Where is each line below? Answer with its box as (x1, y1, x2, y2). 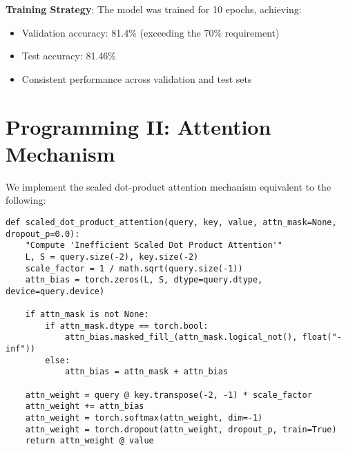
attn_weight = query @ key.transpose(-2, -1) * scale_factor (25, 390, 312, 400)
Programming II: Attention (6, 112, 271, 140)
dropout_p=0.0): (6, 229, 80, 239)
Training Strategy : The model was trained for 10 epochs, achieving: (6, 2, 302, 16)
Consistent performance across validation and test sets (21, 71, 252, 86)
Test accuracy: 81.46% (21, 48, 117, 63)
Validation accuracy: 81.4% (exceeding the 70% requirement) (21, 25, 280, 39)
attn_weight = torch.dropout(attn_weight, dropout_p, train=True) (25, 424, 337, 434)
